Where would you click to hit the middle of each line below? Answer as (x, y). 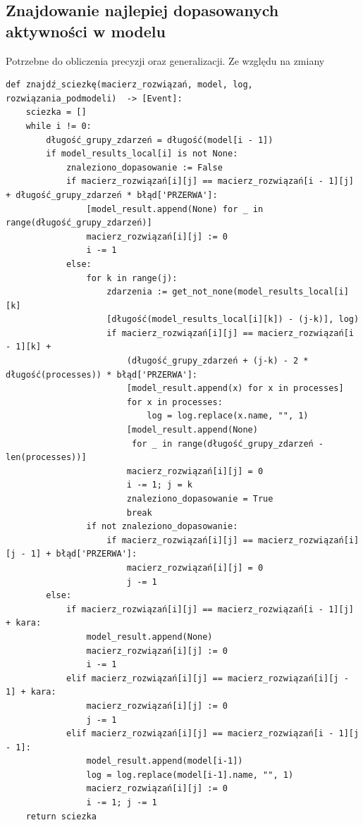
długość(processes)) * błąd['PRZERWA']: (102, 374)
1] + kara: (31, 692)
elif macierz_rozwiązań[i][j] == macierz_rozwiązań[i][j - (207, 678)
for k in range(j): (132, 278)
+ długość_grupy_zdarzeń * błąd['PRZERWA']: (112, 195)
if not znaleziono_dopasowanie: (162, 527)
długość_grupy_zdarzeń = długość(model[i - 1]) (160, 140)
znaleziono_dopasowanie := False (144, 167)
